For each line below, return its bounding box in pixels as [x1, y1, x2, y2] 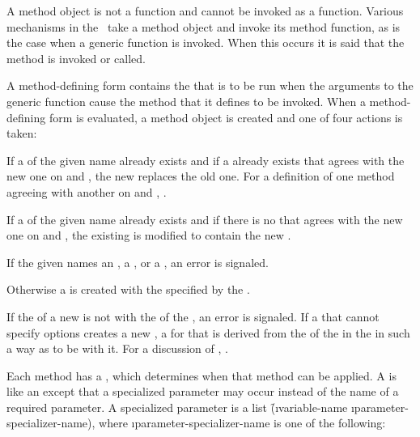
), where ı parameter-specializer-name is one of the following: [87, 414, 386, 431]
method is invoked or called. [6, 49, 146, 66]
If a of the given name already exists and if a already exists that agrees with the [6, 151, 405, 168]
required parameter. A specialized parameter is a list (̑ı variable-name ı [6, 398, 354, 415]
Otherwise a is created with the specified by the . [6, 281, 250, 298]
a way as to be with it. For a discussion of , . [6, 340, 228, 357]
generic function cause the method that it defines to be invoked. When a [6, 92, 366, 109]
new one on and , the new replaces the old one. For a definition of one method [6, 168, 395, 185]
